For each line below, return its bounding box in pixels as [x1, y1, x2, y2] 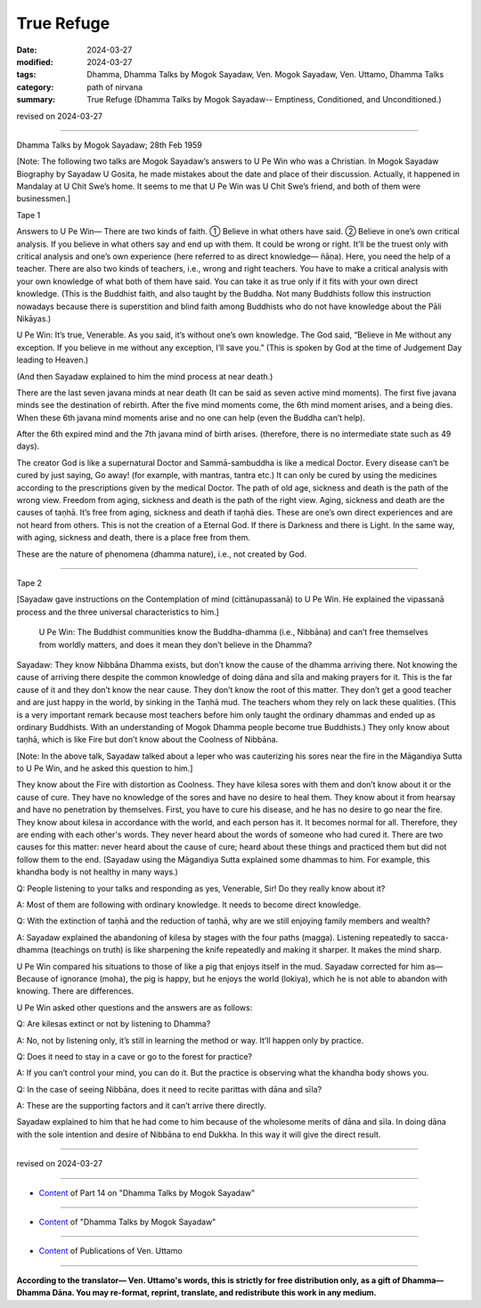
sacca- [423, 931, 449, 943]
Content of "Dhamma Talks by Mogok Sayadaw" [38, 1216, 216, 1228]
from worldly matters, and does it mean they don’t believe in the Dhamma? [38, 639, 313, 650]
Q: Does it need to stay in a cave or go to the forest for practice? [16, 1051, 253, 1061]
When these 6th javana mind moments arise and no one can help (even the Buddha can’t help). [16, 412, 365, 423]
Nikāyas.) [16, 313, 52, 324]
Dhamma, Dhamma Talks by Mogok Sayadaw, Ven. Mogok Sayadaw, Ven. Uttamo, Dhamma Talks [86, 69, 444, 80]
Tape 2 [16, 578, 43, 588]
